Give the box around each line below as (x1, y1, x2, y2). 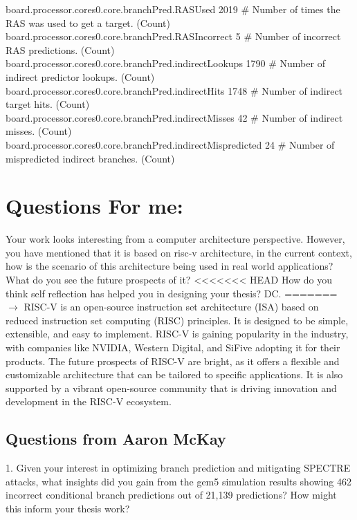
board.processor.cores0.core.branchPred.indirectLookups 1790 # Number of (6, 56, 325, 71)
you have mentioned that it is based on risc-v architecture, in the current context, (6, 245, 352, 259)
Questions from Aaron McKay (6, 428, 226, 449)
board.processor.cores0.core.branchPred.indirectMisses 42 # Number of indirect (6, 110, 343, 124)
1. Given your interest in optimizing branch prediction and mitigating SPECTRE (6, 461, 351, 475)
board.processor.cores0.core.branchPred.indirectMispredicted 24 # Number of (6, 137, 335, 151)
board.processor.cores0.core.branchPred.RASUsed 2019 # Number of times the (6, 2, 340, 16)
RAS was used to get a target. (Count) (6, 15, 170, 30)
